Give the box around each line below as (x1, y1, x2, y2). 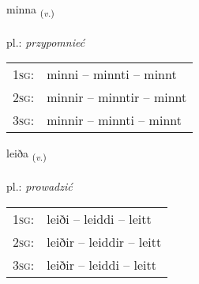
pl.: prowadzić (6, 178, 73, 195)
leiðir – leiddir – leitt (47, 232, 162, 251)
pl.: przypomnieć (6, 33, 85, 50)
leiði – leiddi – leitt (47, 209, 152, 228)
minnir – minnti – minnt (47, 111, 182, 130)
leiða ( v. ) (6, 145, 47, 164)
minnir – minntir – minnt (47, 88, 187, 107)
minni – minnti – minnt (47, 65, 177, 84)
